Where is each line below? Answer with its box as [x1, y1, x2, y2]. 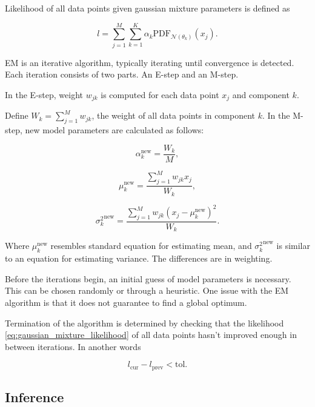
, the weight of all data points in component [91, 109, 256, 122]
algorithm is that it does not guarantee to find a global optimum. [5, 296, 247, 308]
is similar [276, 239, 310, 252]
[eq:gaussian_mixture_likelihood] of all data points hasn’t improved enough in [5, 328, 297, 341]
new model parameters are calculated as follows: [25, 124, 204, 136]
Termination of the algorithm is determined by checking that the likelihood [5, 316, 284, 329]
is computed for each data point [101, 88, 219, 101]
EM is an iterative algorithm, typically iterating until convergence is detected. [5, 56, 294, 68]
